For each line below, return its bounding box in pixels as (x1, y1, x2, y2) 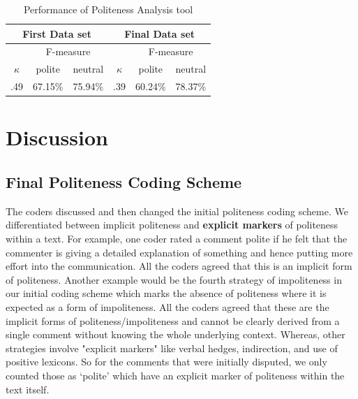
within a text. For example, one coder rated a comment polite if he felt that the (6, 231, 348, 245)
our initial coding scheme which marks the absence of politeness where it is (6, 286, 327, 300)
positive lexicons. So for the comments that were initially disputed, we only (6, 354, 327, 369)
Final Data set (124, 26, 195, 41)
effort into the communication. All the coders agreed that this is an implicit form (6, 259, 352, 273)
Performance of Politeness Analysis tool (23, 2, 193, 16)
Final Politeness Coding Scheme (6, 171, 242, 192)
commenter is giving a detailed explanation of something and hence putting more (6, 245, 353, 259)
